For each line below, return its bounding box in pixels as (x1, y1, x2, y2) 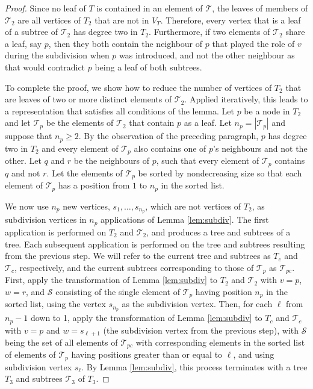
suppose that (5, 129, 52, 142)
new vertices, (63, 199, 110, 212)
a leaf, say (5, 37, 42, 49)
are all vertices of (17, 13, 81, 26)
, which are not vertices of (145, 199, 241, 212)
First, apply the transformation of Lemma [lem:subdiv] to (5, 273, 218, 286)
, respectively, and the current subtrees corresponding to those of (14, 261, 254, 273)
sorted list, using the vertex (5, 297, 106, 310)
